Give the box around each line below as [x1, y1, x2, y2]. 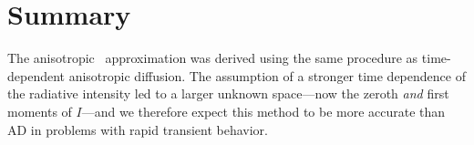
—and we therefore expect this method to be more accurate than [81, 101, 446, 120]
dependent [7, 66, 66, 85]
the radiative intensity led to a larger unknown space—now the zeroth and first [7, 84, 449, 103]
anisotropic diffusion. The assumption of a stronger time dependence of [68, 66, 466, 85]
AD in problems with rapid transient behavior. [7, 119, 268, 139]
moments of [7, 101, 72, 120]
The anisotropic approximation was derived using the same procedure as [7, 48, 418, 67]
